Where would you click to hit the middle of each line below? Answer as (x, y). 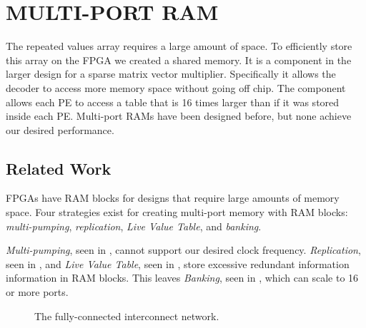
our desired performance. (60, 129)
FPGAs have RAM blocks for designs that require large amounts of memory (173, 198)
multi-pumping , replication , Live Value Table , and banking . (134, 226)
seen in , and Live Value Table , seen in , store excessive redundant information (178, 263)
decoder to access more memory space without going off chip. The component (176, 87)
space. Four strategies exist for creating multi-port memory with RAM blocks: (177, 212)
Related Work (59, 168)
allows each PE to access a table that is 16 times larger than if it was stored (173, 102)
